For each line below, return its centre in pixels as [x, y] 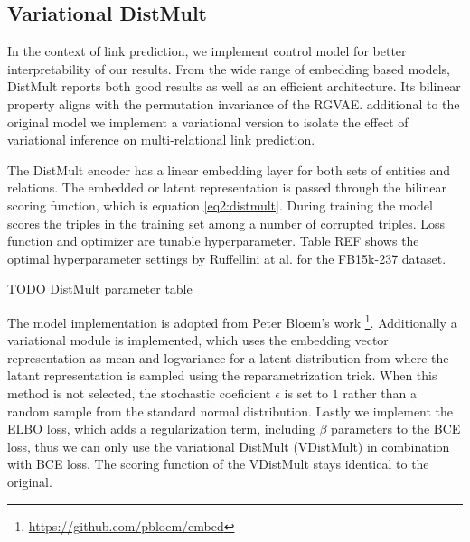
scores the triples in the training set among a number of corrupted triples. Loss [226, 223]
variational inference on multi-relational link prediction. [161, 140]
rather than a [380, 392]
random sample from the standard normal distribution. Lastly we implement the [230, 411]
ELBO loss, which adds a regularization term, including [161, 429]
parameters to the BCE [396, 429]
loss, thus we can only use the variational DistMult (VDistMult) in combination [229, 446]
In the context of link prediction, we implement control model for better [207, 51]
